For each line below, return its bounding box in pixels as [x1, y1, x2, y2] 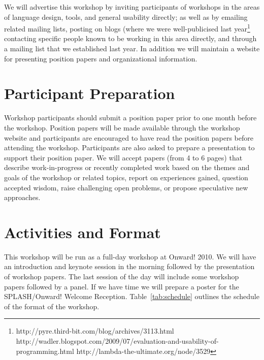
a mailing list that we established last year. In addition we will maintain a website [4, 43, 260, 54]
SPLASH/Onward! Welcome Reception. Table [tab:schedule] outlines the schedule [4, 291, 259, 302]
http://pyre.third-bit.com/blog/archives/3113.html [16, 325, 174, 336]
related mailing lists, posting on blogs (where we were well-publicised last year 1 [4, 22, 250, 34]
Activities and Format [4, 221, 161, 242]
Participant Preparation [4, 83, 175, 104]
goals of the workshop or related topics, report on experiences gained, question [4, 172, 248, 182]
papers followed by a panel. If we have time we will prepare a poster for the [4, 281, 239, 291]
